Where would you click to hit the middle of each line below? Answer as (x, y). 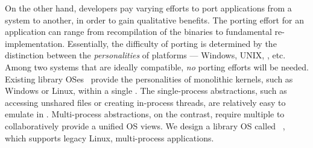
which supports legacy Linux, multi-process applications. (109, 137)
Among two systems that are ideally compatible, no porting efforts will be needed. (157, 66)
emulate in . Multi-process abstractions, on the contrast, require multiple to (145, 114)
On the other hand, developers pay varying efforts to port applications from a (148, 8)
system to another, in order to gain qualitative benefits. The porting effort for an (154, 20)
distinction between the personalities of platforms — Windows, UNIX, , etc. (145, 55)
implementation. (35, 43)
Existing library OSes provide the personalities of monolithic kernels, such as (149, 79)
